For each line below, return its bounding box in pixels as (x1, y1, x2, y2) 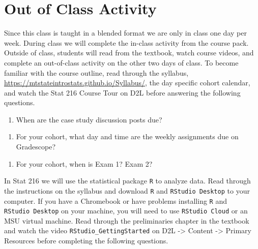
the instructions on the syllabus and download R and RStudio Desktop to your (4, 185, 250, 196)
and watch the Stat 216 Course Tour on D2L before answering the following (4, 87, 241, 98)
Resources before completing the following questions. (4, 235, 168, 246)
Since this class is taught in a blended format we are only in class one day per (4, 27, 247, 38)
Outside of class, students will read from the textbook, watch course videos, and (4, 47, 254, 58)
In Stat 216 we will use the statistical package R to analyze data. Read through (4, 175, 251, 186)
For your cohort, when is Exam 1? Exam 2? (16, 158, 153, 169)
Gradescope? (16, 141, 56, 152)
